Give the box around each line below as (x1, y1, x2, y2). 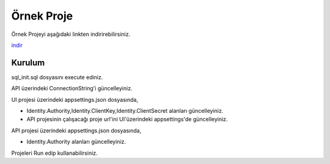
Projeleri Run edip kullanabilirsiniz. (11, 149, 98, 157)
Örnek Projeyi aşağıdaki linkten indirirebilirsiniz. (11, 30, 131, 38)
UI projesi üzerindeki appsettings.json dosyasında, (11, 96, 139, 103)
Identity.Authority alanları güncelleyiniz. (26, 138, 127, 146)
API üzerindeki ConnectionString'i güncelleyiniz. (11, 85, 133, 92)
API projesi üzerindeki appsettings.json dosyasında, (11, 127, 142, 134)
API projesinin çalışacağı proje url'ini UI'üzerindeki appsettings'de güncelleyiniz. (26, 116, 229, 123)
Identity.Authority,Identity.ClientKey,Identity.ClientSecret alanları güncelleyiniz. (26, 107, 224, 115)
